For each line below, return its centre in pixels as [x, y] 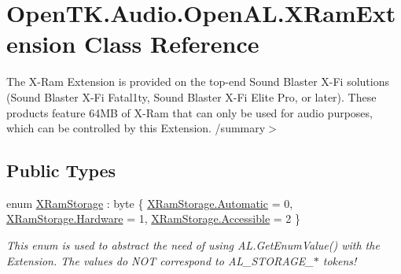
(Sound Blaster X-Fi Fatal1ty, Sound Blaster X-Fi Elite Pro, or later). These [191, 96]
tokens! [340, 260]
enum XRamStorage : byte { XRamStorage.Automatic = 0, [150, 203]
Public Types [61, 170]
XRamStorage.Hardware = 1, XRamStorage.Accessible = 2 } [154, 218]
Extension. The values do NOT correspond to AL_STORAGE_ [160, 260]
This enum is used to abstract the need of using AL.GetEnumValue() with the [193, 245]
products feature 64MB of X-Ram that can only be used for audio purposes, [189, 112]
